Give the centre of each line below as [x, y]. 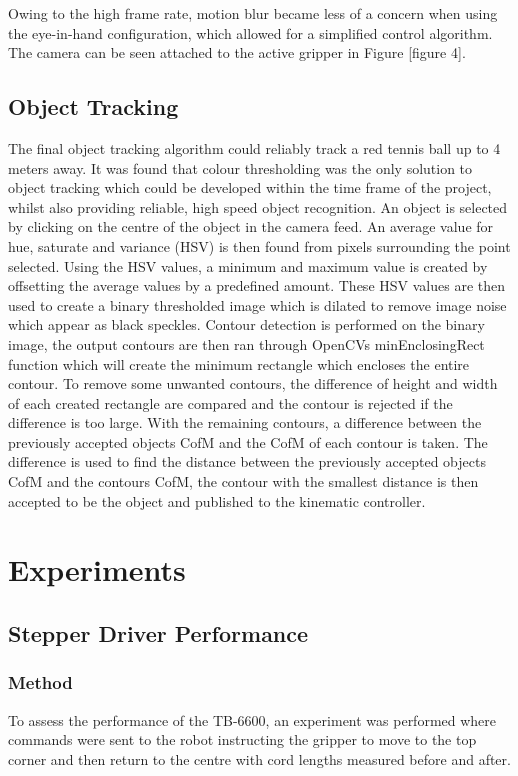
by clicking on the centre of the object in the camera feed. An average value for [251, 226]
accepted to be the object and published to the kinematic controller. [217, 500]
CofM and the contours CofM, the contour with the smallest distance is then [243, 481]
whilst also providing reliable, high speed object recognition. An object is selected [258, 206]
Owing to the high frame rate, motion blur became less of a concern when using [253, 13]
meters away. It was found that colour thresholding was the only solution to [240, 167]
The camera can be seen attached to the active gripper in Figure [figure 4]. [237, 52]
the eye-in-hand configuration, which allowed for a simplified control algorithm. [250, 32]
